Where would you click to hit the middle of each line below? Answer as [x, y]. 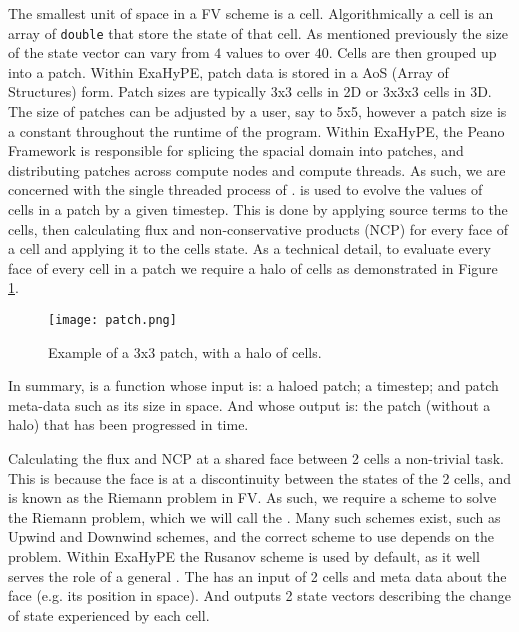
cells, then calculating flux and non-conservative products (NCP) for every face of [258, 228]
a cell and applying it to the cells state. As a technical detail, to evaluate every [249, 248]
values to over [268, 52]
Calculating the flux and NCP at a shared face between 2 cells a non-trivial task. [256, 458]
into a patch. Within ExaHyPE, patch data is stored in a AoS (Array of [228, 71]
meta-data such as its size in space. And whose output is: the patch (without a [249, 404]
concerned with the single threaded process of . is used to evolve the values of [245, 189]
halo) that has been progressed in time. [128, 424]
